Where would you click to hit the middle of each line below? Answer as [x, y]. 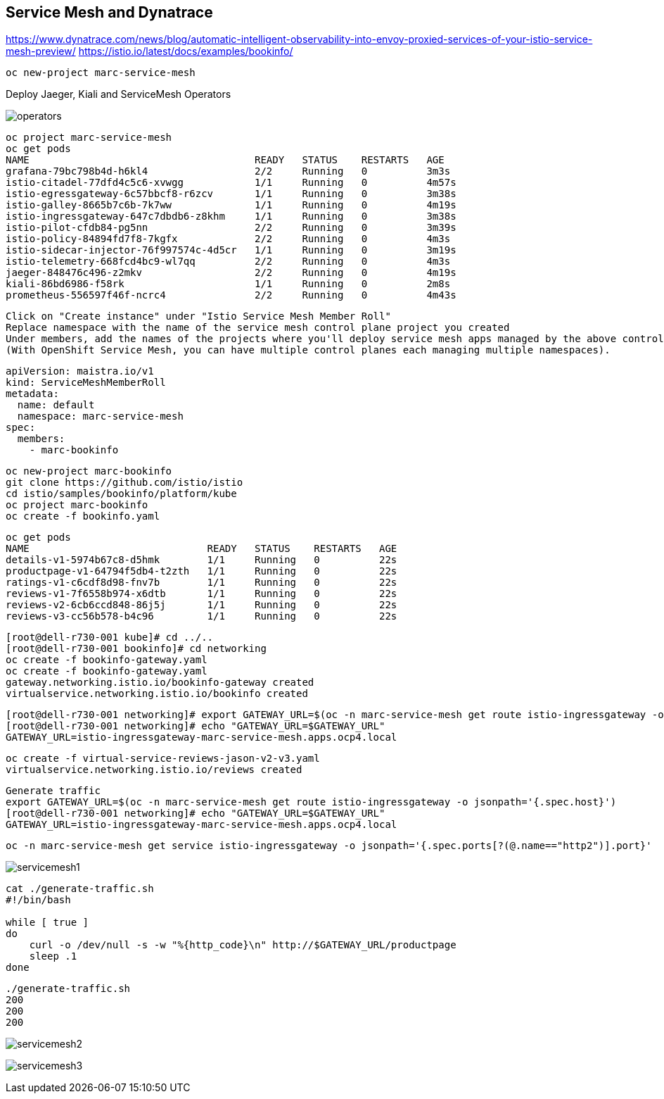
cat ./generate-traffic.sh [80, 889]
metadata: [32, 394]
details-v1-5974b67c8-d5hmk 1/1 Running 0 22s [202, 560]
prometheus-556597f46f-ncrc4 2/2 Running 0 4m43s [231, 295]
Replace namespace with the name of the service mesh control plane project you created [258, 328]
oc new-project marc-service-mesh [101, 73]
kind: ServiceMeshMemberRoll [86, 383]
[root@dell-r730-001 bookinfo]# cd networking [136, 649]
